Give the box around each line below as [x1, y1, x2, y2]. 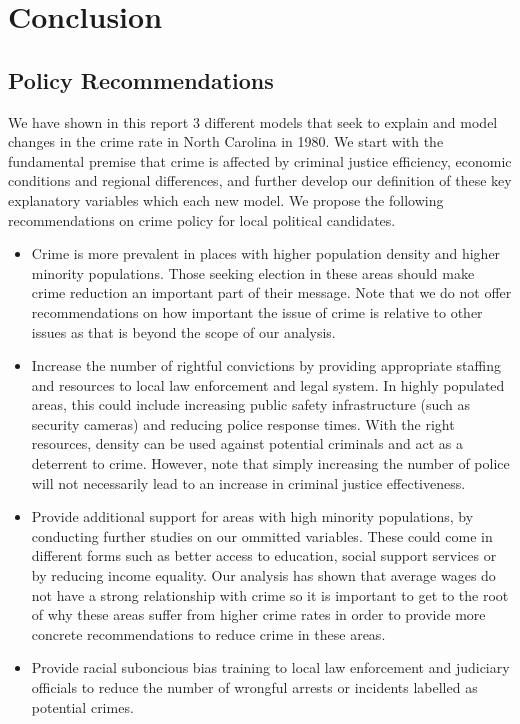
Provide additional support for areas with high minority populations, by [31, 506, 474, 527]
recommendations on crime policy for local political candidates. [8, 209, 396, 230]
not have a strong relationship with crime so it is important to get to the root [31, 584, 509, 605]
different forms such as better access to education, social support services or [31, 545, 497, 566]
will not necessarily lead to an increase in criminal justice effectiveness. [31, 472, 466, 493]
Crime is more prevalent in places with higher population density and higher [31, 243, 501, 264]
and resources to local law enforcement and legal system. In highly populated [31, 374, 505, 395]
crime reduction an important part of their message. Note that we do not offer [31, 282, 512, 303]
